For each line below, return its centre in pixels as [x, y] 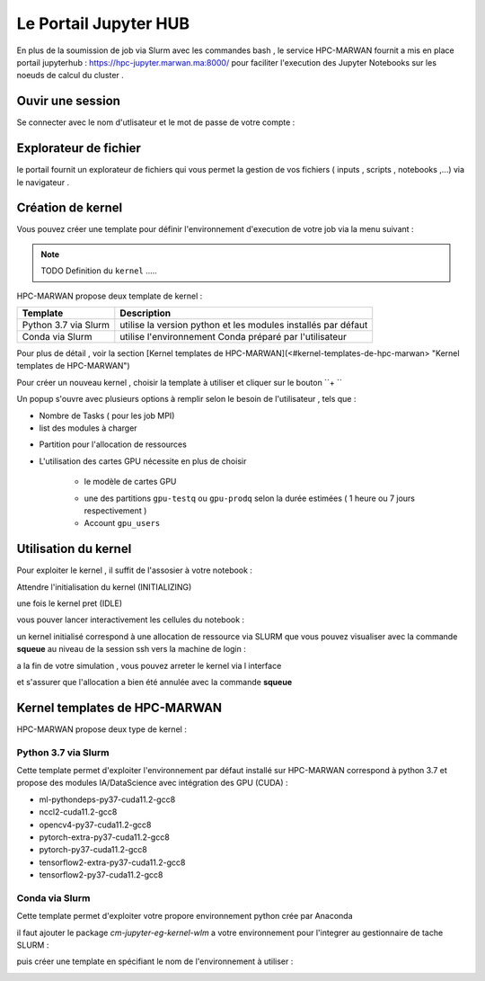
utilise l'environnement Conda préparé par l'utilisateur [234, 337]
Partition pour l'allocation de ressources [113, 444]
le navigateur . [43, 182]
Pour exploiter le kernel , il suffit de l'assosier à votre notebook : [135, 570]
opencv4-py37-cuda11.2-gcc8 [95, 825]
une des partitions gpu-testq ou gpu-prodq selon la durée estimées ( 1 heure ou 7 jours [249, 498]
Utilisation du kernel [74, 549]
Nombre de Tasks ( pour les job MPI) [107, 415]
